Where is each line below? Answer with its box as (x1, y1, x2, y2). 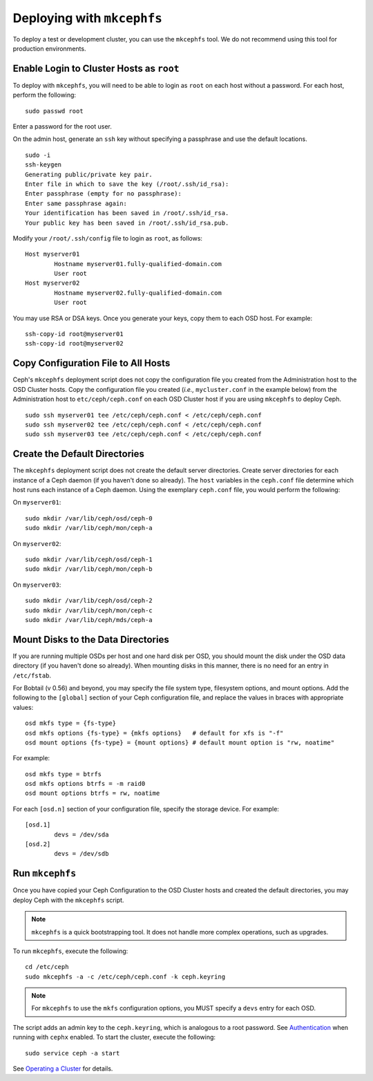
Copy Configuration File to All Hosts (12, 357, 171, 369)
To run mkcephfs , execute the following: (12, 947, 128, 955)
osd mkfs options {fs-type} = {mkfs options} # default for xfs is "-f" (25, 729, 284, 737)
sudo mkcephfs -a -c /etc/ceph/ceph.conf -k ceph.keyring (25, 972, 226, 981)
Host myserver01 (25, 250, 80, 258)
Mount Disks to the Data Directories (12, 633, 169, 646)
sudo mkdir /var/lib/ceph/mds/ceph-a (25, 616, 153, 623)
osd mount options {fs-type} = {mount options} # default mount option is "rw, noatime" (25, 738, 335, 746)
